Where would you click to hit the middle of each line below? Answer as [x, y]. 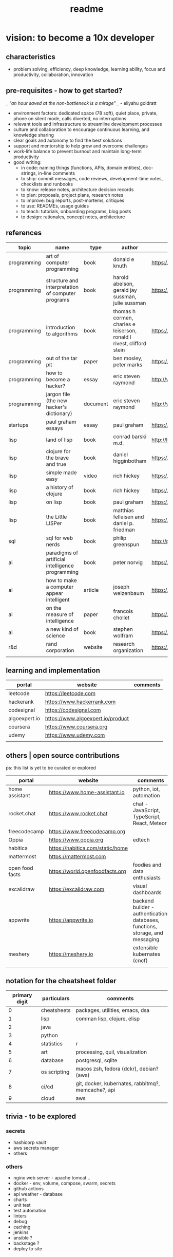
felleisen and [129, 517]
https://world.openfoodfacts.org [88, 871]
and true [56, 464]
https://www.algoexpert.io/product [87, 719]
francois [123, 611]
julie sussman [130, 303]
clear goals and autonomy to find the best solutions [68, 140]
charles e [124, 324]
